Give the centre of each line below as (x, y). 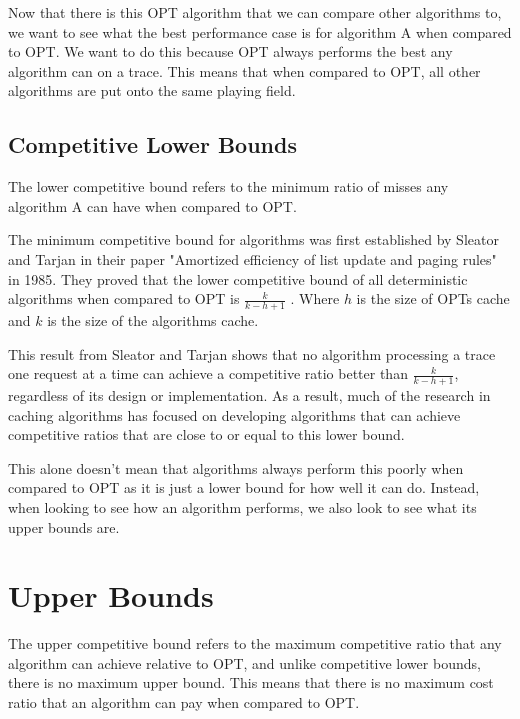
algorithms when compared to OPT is (124, 298)
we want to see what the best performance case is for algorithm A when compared (260, 31)
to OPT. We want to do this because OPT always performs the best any (230, 51)
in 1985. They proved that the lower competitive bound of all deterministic (238, 278)
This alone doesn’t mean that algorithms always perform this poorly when (236, 467)
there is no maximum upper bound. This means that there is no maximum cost (251, 682)
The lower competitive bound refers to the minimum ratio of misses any (228, 186)
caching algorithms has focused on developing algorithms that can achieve (234, 414)
